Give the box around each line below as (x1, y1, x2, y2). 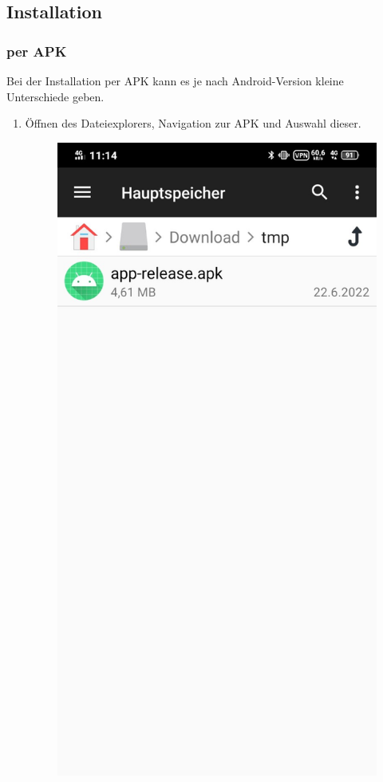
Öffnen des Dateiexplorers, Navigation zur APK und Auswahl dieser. (25, 115, 361, 132)
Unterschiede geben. (6, 88, 105, 104)
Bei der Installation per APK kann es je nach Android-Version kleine (6, 73, 344, 88)
